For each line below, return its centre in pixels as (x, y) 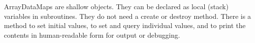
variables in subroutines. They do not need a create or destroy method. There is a (127, 16)
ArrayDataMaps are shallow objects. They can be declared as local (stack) (116, 6)
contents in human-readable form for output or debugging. (92, 35)
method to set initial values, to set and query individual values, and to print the (125, 25)
